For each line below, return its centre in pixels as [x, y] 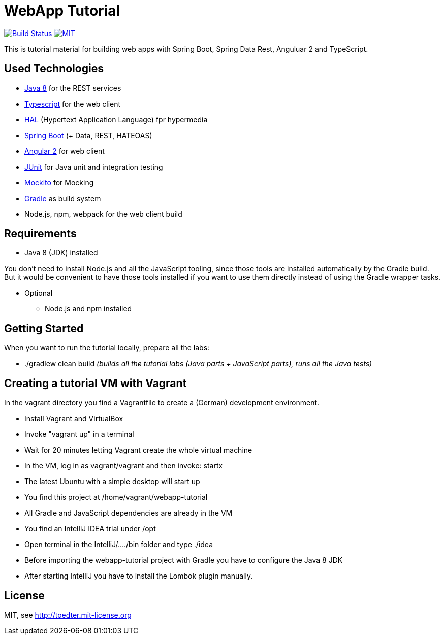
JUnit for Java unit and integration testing [94, 167]
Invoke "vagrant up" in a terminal [79, 434]
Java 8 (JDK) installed [61, 253]
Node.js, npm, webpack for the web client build [103, 214]
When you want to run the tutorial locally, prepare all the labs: [107, 348]
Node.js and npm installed [88, 309]
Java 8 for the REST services [73, 88]
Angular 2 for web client [65, 151]
